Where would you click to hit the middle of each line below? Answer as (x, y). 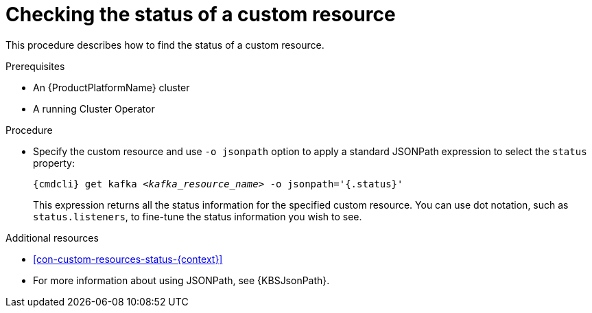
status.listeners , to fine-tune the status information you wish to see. (198, 216)
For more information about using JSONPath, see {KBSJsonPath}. (181, 280)
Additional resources (52, 237)
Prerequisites (35, 66)
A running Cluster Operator (94, 108)
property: (54, 163)
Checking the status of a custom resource (201, 14)
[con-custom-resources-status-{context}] (128, 259)
